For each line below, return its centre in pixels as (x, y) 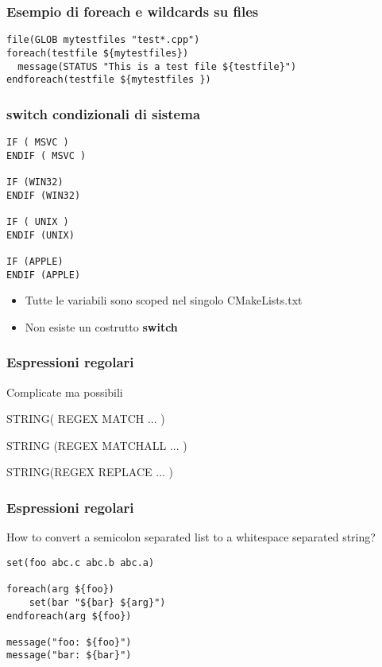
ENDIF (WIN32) (44, 195)
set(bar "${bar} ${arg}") (97, 602)
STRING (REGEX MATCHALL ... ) (97, 445)
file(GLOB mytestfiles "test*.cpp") (103, 40)
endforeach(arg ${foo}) (69, 616)
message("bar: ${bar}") (69, 655)
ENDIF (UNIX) (41, 235)
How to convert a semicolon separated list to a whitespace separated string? (191, 537)
